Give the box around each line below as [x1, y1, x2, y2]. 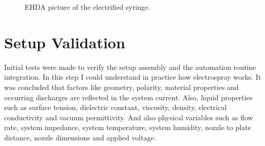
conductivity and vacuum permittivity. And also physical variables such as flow [4, 112, 253, 122]
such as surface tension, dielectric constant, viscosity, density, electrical [4, 102, 227, 113]
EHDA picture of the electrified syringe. [25, 2, 150, 12]
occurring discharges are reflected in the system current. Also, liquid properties [4, 92, 253, 102]
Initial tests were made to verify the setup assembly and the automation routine [4, 61, 256, 72]
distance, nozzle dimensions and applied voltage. [4, 132, 156, 142]
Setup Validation [4, 31, 125, 52]
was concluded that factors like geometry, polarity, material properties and [4, 81, 239, 92]
